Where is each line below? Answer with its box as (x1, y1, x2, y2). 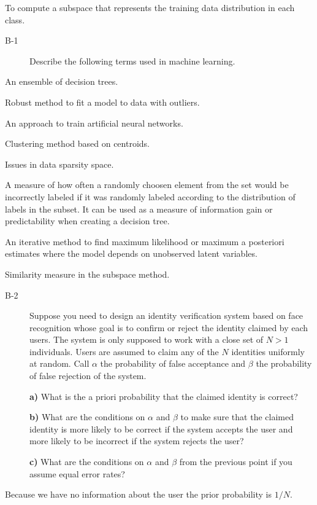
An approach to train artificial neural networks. (5, 116, 183, 129)
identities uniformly (231, 345, 305, 358)
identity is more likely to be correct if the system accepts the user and (29, 422, 293, 435)
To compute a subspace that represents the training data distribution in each (5, 1, 295, 14)
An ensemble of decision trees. (5, 75, 118, 88)
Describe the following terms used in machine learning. (29, 54, 235, 67)
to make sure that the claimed (180, 410, 294, 423)
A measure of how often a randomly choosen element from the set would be (5, 178, 289, 191)
